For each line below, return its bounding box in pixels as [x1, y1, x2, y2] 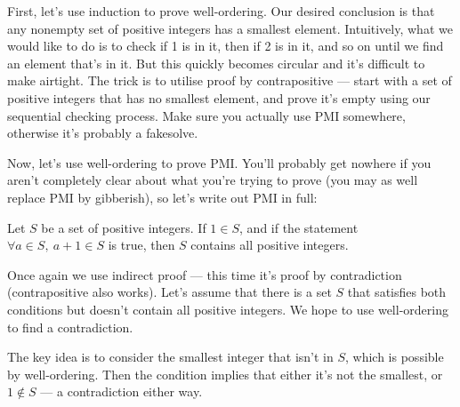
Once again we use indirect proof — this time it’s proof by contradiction [7, 265, 402, 283]
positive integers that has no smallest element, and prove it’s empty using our [7, 88, 431, 107]
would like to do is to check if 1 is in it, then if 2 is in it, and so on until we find [7, 36, 444, 55]
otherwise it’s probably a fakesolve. [7, 124, 198, 142]
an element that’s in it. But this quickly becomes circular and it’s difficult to [7, 53, 425, 72]
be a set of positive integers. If [41, 218, 206, 236]
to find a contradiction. [7, 317, 133, 336]
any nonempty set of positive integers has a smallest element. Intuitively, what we [7, 19, 453, 37]
